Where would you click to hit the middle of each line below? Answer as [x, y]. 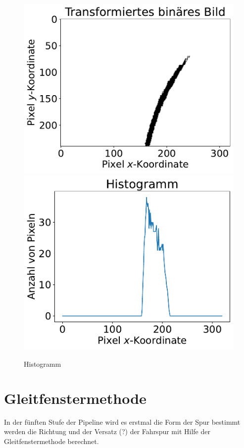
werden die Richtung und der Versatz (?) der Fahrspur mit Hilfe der [107, 431]
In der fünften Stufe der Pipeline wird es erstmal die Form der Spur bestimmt [122, 421]
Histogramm [43, 364]
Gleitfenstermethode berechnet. [51, 441]
